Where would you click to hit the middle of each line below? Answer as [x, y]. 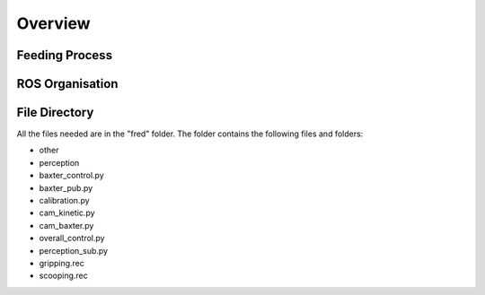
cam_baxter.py [66, 225]
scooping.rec [64, 276]
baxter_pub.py [66, 187]
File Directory [55, 113]
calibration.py [64, 201]
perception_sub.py [73, 250]
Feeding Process [64, 55]
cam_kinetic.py [67, 213]
